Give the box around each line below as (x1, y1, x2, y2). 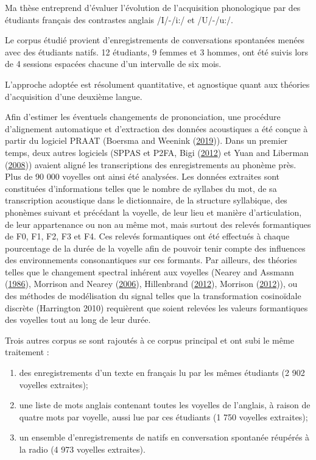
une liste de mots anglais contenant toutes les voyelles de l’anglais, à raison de (19, 398, 311, 411)
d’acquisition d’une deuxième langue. (5, 90, 142, 102)
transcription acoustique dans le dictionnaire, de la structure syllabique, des (5, 194, 287, 207)
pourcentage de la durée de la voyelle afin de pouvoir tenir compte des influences (5, 241, 306, 254)
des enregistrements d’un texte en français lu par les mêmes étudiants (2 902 (19, 366, 305, 379)
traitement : (5, 345, 49, 358)
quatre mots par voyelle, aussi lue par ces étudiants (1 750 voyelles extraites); (19, 410, 308, 423)
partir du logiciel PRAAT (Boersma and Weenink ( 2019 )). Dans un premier (5, 134, 288, 147)
